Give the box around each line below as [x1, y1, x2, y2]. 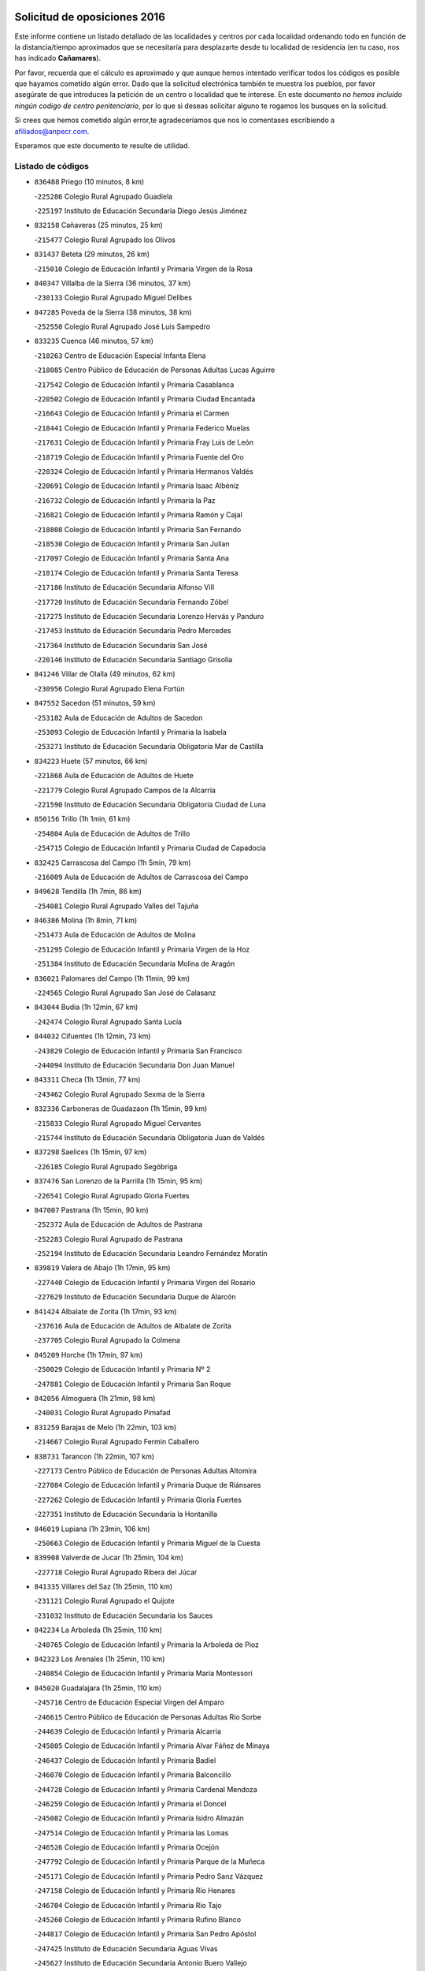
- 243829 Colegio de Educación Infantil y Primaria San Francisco [34, 1045, 242, 1056]
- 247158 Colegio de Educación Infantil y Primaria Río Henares [34, 1886, 236, 1895]
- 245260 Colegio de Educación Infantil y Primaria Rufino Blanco [34, 1915, 242, 1924]
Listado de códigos [14, 160, 90, 171]
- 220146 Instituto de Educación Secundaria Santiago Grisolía [34, 655, 233, 665]
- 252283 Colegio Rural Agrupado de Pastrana [34, 1234, 183, 1243]
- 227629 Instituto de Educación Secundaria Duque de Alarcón [34, 1292, 236, 1302]
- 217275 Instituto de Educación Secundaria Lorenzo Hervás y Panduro [34, 611, 264, 620]
